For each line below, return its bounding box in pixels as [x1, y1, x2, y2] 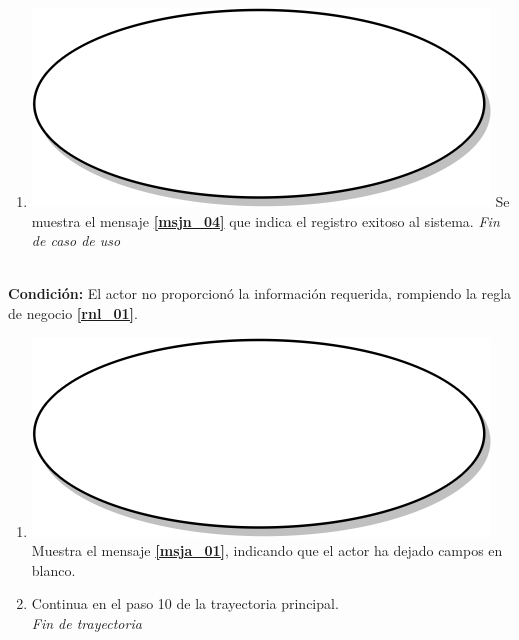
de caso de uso [31, 230, 121, 251]
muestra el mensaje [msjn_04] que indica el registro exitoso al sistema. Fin [31, 210, 500, 231]
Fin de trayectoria [31, 612, 142, 633]
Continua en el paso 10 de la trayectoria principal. [31, 593, 339, 614]
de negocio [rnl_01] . [8, 302, 138, 323]
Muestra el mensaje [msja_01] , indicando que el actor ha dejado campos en [31, 540, 503, 561]
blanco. [31, 559, 76, 580]
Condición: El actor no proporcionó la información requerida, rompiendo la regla [8, 283, 512, 304]
